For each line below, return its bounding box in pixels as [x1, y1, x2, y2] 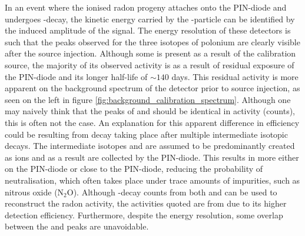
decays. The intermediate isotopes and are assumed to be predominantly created [5, 139, 295, 152]
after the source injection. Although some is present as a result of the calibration [5, 47, 296, 59]
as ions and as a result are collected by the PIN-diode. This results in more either [5, 151, 299, 163]
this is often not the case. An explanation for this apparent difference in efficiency [5, 116, 300, 128]
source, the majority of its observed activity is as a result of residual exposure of [5, 58, 294, 71]
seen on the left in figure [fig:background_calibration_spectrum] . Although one [5, 93, 291, 105]
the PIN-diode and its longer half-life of [5, 70, 148, 82]
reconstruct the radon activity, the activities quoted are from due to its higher [5, 197, 287, 210]
